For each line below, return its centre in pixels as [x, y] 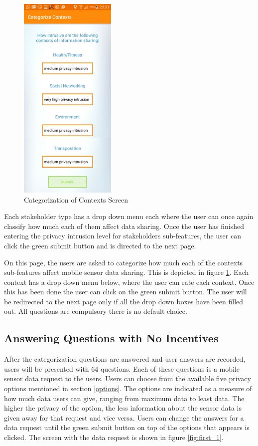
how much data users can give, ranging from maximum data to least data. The [124, 398]
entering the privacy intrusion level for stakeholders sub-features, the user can [123, 236]
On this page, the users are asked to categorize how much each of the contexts [124, 262]
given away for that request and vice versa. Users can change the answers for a [124, 417]
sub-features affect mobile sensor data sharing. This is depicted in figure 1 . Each [127, 272]
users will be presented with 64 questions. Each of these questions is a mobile [122, 368]
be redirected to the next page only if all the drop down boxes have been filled [124, 301]
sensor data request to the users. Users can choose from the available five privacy [128, 378]
